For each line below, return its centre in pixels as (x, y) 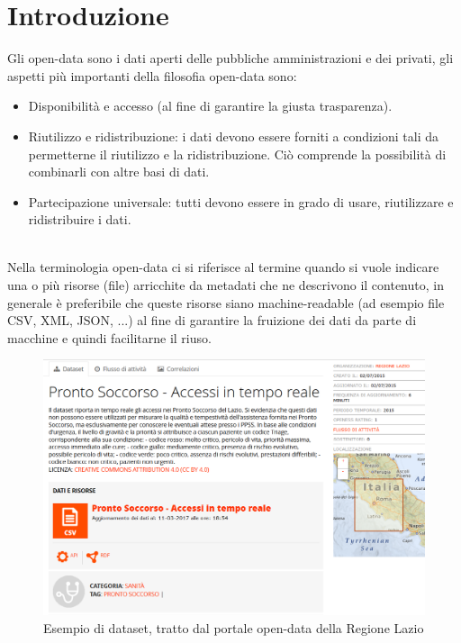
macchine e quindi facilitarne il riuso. (109, 337)
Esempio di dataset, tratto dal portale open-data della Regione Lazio (234, 627)
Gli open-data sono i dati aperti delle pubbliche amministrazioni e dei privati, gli (230, 58)
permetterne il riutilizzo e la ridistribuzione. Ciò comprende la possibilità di (237, 154)
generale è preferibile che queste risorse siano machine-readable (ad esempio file (226, 302)
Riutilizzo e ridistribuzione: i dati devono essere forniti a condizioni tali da (234, 136)
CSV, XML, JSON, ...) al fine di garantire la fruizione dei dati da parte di (212, 320)
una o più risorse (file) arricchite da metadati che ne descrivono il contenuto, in (226, 285)
